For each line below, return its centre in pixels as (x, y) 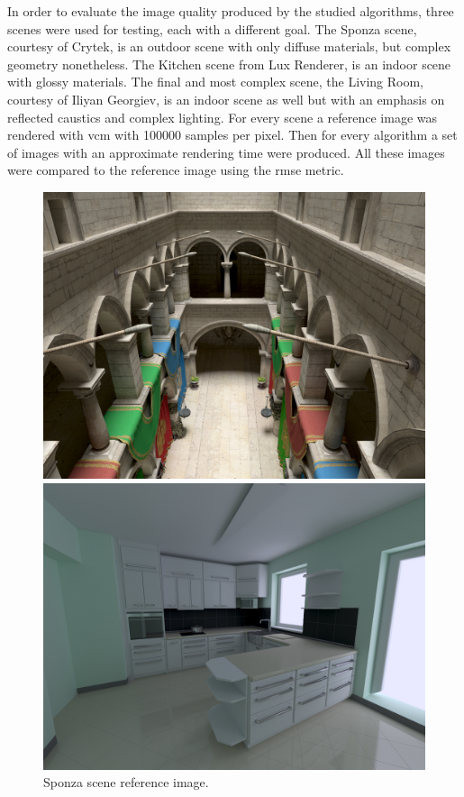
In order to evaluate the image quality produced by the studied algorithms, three (231, 11)
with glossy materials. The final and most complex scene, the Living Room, (215, 82)
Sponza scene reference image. (126, 782)
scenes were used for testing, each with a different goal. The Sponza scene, (212, 28)
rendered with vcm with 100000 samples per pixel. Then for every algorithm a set (232, 135)
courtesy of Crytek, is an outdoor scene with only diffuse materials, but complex (229, 46)
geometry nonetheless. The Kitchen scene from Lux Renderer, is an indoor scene (229, 64)
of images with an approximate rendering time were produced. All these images (226, 152)
